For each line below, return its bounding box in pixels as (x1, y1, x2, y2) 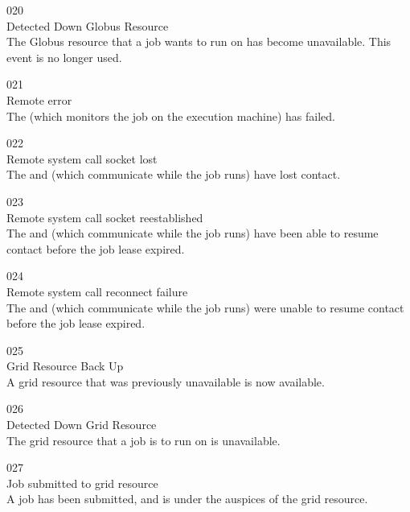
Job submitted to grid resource (6, 474, 158, 491)
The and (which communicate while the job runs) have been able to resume (6, 225, 379, 242)
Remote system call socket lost (6, 150, 158, 167)
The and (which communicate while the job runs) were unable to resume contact (6, 299, 404, 316)
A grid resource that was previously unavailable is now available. (6, 373, 325, 390)
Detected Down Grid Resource (6, 416, 157, 433)
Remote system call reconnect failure (6, 283, 188, 299)
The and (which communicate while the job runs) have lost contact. (6, 166, 341, 183)
